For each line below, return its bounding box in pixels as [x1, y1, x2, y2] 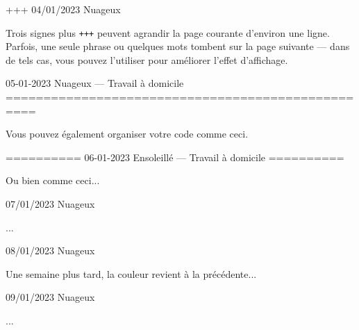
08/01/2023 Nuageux [6, 243, 95, 258]
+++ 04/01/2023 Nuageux [6, 2, 121, 16]
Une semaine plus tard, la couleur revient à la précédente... [6, 266, 257, 281]
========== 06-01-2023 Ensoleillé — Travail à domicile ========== [6, 149, 344, 164]
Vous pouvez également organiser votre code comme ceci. [6, 126, 249, 141]
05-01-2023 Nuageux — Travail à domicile [6, 76, 184, 90]
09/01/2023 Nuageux [6, 290, 95, 304]
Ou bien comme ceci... [6, 173, 100, 188]
